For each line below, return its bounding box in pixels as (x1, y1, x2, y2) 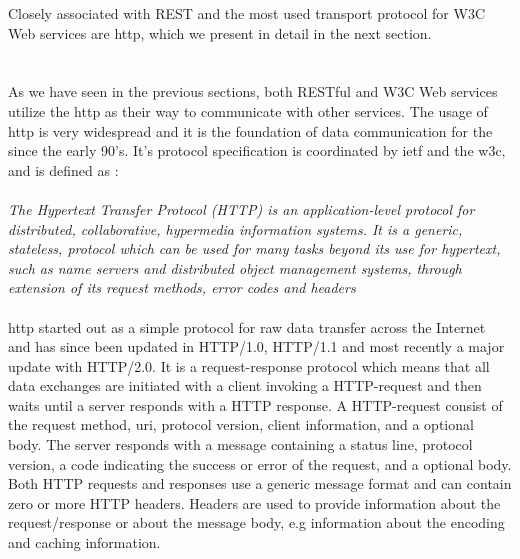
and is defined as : (8, 159, 119, 180)
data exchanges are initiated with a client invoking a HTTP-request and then (8, 375, 482, 396)
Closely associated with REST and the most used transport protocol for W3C (8, 3, 486, 23)
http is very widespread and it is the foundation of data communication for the (8, 120, 493, 141)
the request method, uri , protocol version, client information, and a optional (8, 414, 474, 435)
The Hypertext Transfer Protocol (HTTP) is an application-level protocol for (8, 198, 475, 219)
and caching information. (8, 532, 161, 553)
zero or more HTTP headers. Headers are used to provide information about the (8, 492, 501, 513)
